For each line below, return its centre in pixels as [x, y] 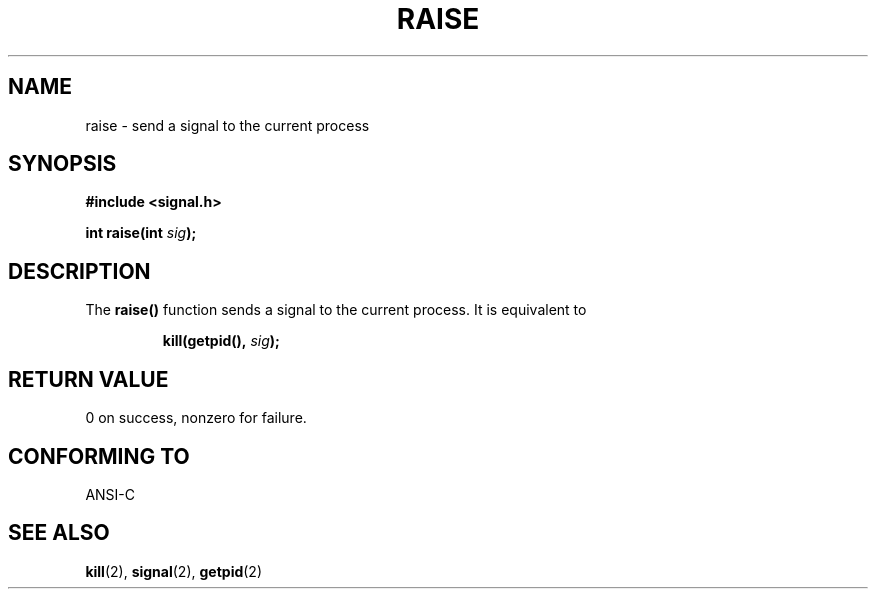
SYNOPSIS [62, 164]
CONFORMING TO [99, 456]
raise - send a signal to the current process [227, 125]
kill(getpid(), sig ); [221, 341]
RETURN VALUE [88, 379]
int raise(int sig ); [141, 233]
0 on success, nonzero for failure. [196, 418]
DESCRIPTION [79, 271]
